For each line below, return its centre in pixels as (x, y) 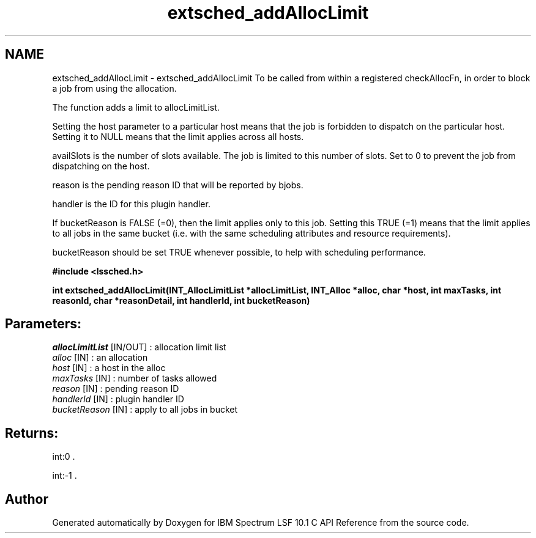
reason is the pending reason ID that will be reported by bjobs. (178, 185)
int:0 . (64, 457)
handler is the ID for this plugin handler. (131, 204)
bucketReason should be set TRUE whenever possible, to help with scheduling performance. (239, 252)
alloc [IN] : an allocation (100, 358)
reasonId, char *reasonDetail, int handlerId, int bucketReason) (181, 300)
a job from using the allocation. (114, 88)
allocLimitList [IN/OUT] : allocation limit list (139, 347)
